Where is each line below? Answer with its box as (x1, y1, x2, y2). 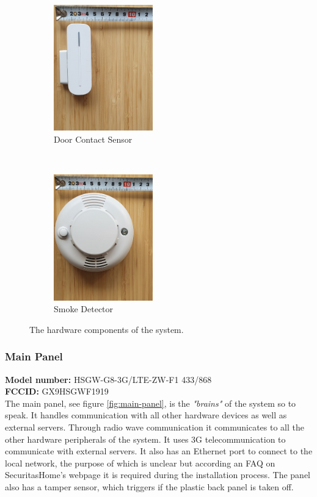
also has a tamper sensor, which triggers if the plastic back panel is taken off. (5, 480, 294, 493)
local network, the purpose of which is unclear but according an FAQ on (5, 456, 275, 469)
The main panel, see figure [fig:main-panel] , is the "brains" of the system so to (5, 396, 296, 409)
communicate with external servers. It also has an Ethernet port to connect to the (5, 445, 313, 457)
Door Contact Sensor (54, 132, 133, 145)
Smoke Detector (54, 302, 114, 315)
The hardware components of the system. (29, 323, 184, 335)
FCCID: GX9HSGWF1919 (5, 385, 109, 398)
